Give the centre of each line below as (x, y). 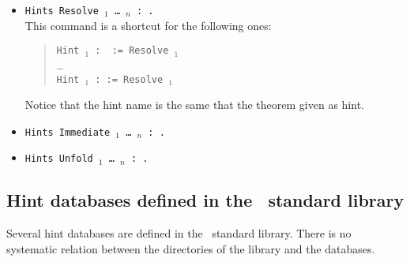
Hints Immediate (68, 132)
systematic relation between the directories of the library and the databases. (191, 248)
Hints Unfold (59, 159)
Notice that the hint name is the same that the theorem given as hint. (194, 105)
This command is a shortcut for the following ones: (148, 25)
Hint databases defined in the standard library (205, 200)
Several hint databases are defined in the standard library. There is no (179, 233)
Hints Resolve (62, 11)
